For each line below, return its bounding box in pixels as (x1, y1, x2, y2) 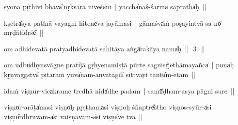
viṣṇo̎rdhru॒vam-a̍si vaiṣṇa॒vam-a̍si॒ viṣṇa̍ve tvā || (4, 111, 143, 121)
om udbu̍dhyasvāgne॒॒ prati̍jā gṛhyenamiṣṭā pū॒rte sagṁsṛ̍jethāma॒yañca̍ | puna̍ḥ (4, 60, 234, 70)
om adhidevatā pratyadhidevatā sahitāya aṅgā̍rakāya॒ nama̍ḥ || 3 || (4, 43, 205, 53)
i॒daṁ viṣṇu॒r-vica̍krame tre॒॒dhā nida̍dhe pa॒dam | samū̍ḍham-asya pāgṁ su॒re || (4, 85, 235, 95)
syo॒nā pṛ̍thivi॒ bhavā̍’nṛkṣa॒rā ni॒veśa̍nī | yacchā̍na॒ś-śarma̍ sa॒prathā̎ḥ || (4, 1, 206, 11)
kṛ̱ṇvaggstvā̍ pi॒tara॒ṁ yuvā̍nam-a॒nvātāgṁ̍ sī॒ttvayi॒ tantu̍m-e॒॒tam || (4, 69, 195, 79)
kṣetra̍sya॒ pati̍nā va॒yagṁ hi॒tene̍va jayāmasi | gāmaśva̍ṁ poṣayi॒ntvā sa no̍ (4, 17, 222, 28)
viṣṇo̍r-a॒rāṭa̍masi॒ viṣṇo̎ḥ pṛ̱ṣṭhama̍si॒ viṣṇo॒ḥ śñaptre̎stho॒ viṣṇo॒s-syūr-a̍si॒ (4, 102, 212, 112)
